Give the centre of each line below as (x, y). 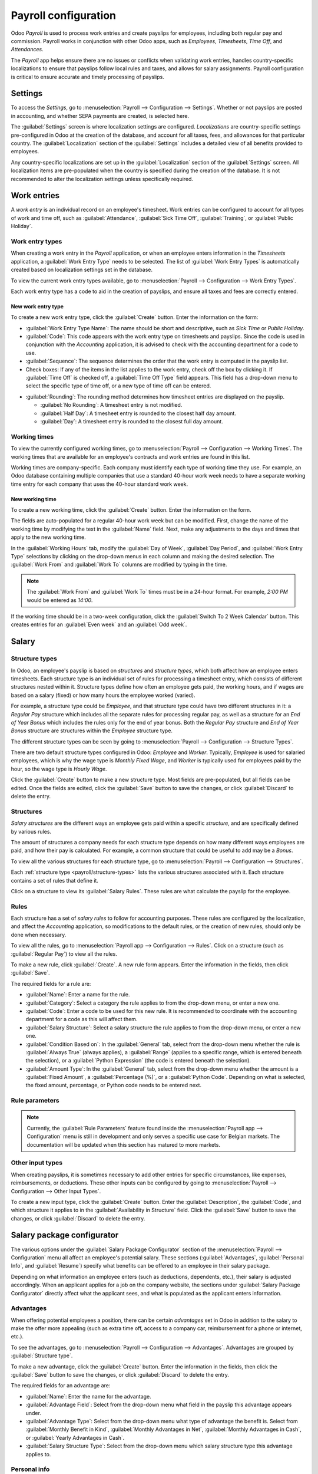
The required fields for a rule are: (51, 983)
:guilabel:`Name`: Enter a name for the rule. (78, 995)
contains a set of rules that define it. (54, 880)
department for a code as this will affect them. (82, 1019)
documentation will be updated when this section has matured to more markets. (124, 1144)
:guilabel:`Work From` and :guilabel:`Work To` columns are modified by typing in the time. (119, 565)
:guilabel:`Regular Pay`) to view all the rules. (64, 954)
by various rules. (31, 831)
